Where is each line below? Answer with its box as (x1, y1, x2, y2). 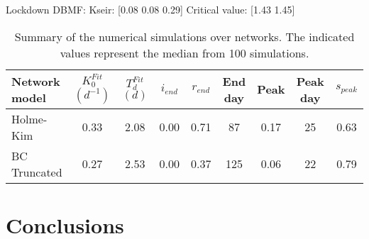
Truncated (11, 163, 62, 180)
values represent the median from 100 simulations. (60, 44, 309, 61)
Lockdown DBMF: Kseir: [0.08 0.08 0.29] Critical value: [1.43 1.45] (6, 2, 295, 16)
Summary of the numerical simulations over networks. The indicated (14, 28, 355, 45)
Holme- (11, 110, 48, 127)
